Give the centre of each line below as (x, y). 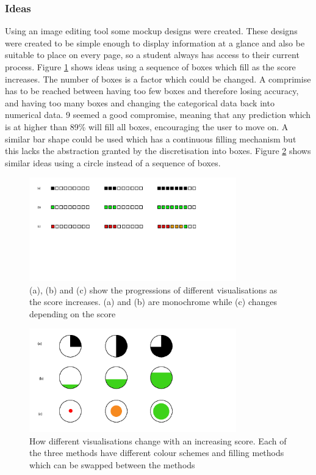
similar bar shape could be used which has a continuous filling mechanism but (151, 138)
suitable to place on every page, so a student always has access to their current (152, 55)
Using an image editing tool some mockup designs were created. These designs (151, 31)
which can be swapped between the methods (112, 464)
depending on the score (73, 313)
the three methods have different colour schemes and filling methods (157, 453)
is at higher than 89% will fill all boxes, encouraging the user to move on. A (147, 126)
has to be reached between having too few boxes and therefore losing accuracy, (152, 91)
